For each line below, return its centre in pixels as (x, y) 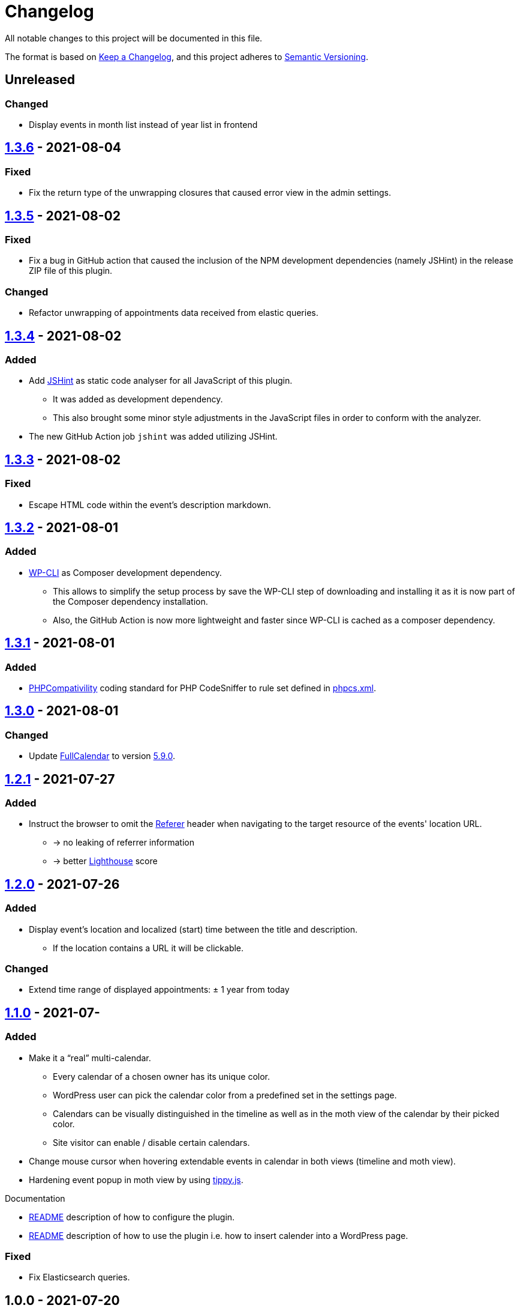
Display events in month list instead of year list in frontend (143, 124)
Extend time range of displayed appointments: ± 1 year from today (159, 990)
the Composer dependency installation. (130, 601)
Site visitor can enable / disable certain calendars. (151, 1142)
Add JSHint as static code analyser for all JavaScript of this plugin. (161, 381)
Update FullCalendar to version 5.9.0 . (102, 756)
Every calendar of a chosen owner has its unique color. (162, 1076)
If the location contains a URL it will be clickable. (148, 948)
